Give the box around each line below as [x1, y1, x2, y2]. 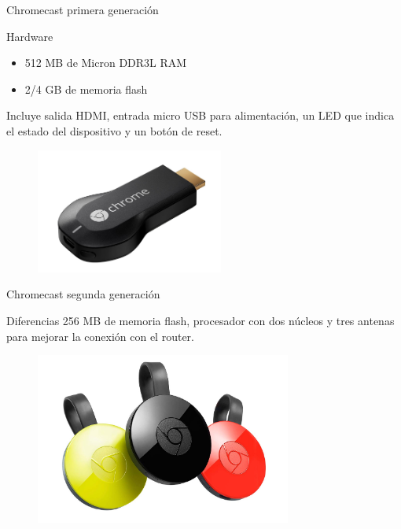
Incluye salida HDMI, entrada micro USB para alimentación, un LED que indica [6, 107, 395, 124]
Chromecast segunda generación [6, 286, 160, 302]
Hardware [6, 28, 53, 44]
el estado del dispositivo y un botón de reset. [6, 122, 223, 139]
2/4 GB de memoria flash [24, 80, 148, 97]
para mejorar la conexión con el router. [6, 327, 194, 344]
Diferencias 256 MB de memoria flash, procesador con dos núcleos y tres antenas [6, 313, 395, 329]
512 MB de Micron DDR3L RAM [24, 54, 187, 71]
